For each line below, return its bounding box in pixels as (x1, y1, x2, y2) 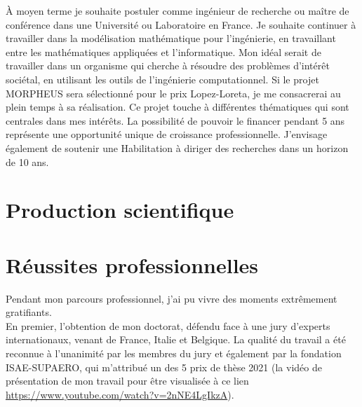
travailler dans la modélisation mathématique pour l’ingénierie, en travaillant (6, 31, 336, 46)
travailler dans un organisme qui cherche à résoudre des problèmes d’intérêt (6, 58, 330, 73)
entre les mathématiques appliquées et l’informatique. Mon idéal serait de (6, 44, 321, 59)
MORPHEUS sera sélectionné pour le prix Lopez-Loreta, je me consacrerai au (6, 85, 341, 100)
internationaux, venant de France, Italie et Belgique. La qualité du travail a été (6, 332, 346, 347)
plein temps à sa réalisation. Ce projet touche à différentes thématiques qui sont (6, 99, 349, 114)
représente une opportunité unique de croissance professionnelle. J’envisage (6, 127, 328, 142)
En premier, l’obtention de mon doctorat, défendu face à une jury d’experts (6, 318, 330, 333)
